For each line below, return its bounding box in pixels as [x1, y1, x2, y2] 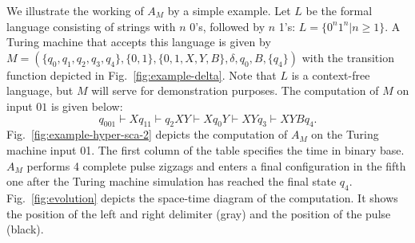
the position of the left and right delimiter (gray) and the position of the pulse [6, 205, 391, 221]
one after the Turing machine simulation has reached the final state [6, 173, 337, 190]
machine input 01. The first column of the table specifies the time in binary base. [6, 141, 405, 158]
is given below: [51, 97, 123, 114]
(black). [6, 221, 44, 237]
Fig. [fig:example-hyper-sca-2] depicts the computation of [6, 126, 288, 143]
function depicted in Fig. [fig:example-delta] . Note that [6, 66, 277, 83]
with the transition [301, 49, 394, 65]
